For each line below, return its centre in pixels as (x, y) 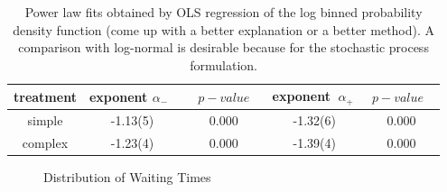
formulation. (223, 64)
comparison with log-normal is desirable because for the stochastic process (223, 47)
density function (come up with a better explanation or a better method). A (224, 29)
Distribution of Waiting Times (127, 177)
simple (45, 120)
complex (45, 142)
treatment (45, 96)
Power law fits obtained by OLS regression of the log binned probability (223, 12)
